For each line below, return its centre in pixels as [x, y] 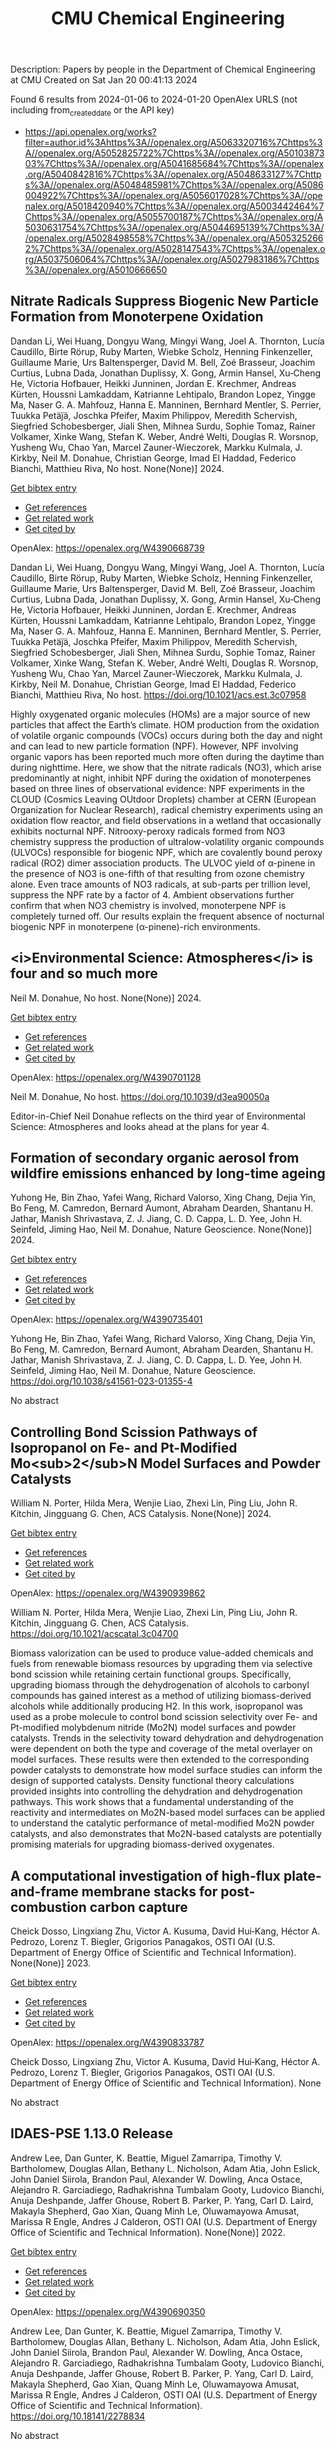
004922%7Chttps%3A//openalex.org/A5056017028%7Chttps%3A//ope [173, 195]
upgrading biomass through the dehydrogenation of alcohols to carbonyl [160, 1685]
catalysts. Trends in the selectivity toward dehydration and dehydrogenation [167, 1738]
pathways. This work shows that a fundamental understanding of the [152, 1802]
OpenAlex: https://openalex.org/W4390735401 [106, 1319]
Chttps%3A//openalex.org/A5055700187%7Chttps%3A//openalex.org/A [174, 216]
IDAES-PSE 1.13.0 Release [92, 2133]
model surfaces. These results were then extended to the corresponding [160, 1759]
